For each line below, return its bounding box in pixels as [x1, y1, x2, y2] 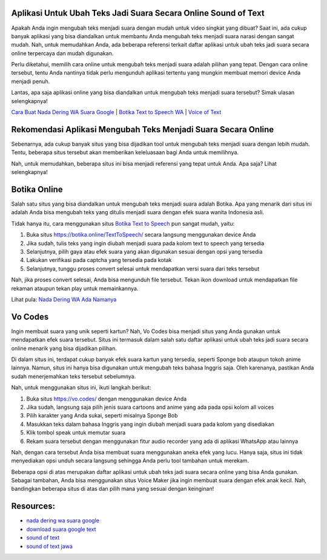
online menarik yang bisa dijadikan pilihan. [11, 345, 117, 352]
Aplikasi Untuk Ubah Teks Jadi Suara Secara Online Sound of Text [11, 8, 265, 18]
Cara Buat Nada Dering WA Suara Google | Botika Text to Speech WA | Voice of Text [11, 109, 222, 116]
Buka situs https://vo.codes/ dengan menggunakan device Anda [26, 395, 187, 402]
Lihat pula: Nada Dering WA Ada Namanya [11, 295, 117, 303]
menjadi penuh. [11, 78, 50, 85]
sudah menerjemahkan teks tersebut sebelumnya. [11, 373, 136, 380]
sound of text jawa [26, 542, 73, 550]
